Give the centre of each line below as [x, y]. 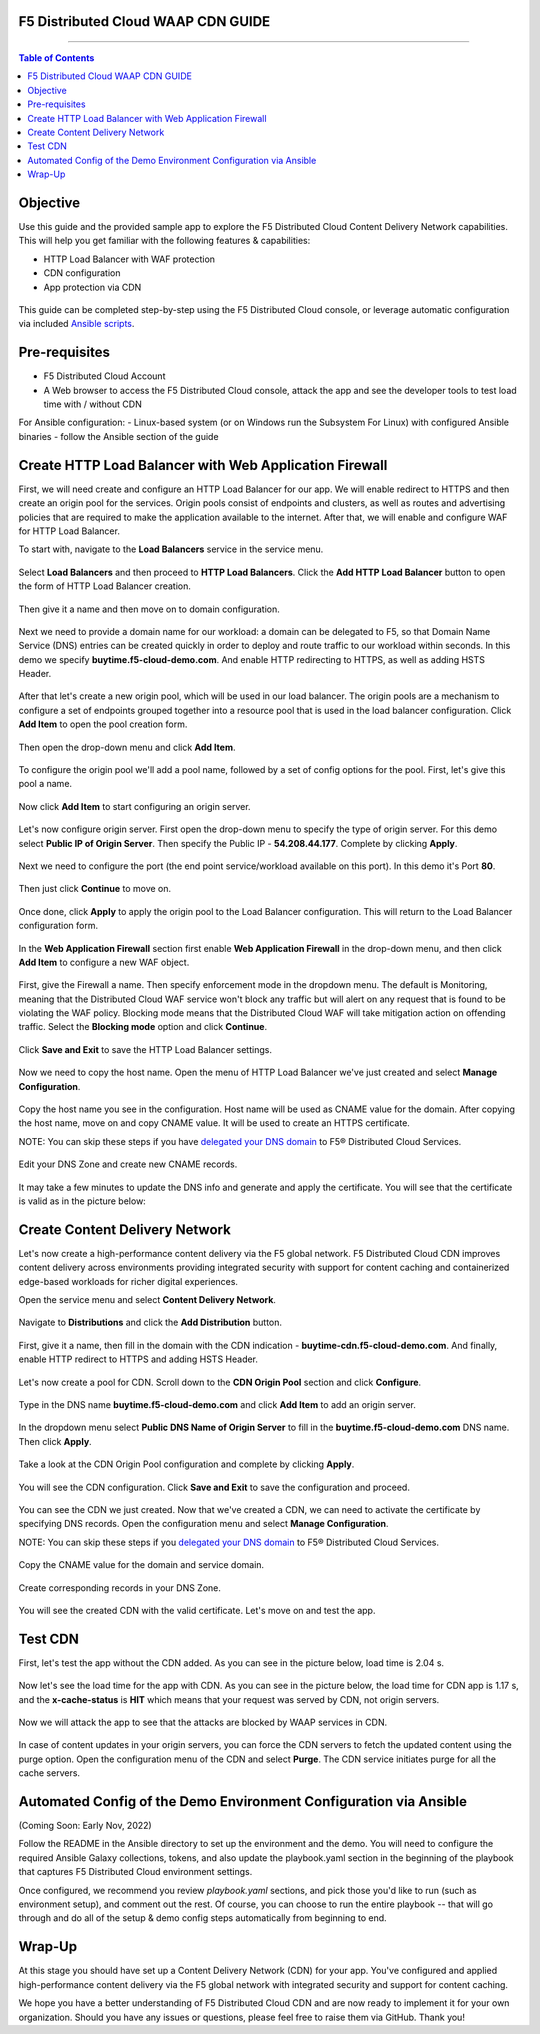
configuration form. [58, 926]
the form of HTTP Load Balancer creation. [105, 586]
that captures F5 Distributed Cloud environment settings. [135, 1872]
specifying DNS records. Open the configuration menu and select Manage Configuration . [203, 1524]
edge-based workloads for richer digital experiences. [128, 1281]
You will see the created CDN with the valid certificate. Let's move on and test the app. [197, 1610]
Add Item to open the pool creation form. [103, 724]
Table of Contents [56, 58]
